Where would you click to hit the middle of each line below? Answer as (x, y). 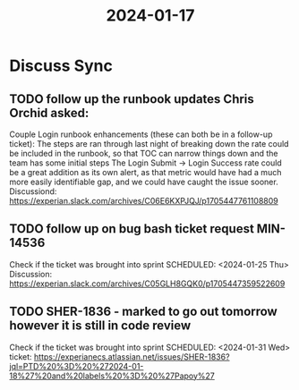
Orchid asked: (49, 113)
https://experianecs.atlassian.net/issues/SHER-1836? (132, 356)
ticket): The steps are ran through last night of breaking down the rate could (149, 144)
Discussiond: (33, 191)
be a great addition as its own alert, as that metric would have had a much (145, 172)
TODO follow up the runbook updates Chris (132, 99)
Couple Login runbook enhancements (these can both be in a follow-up (141, 134)
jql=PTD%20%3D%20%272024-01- (77, 366)
